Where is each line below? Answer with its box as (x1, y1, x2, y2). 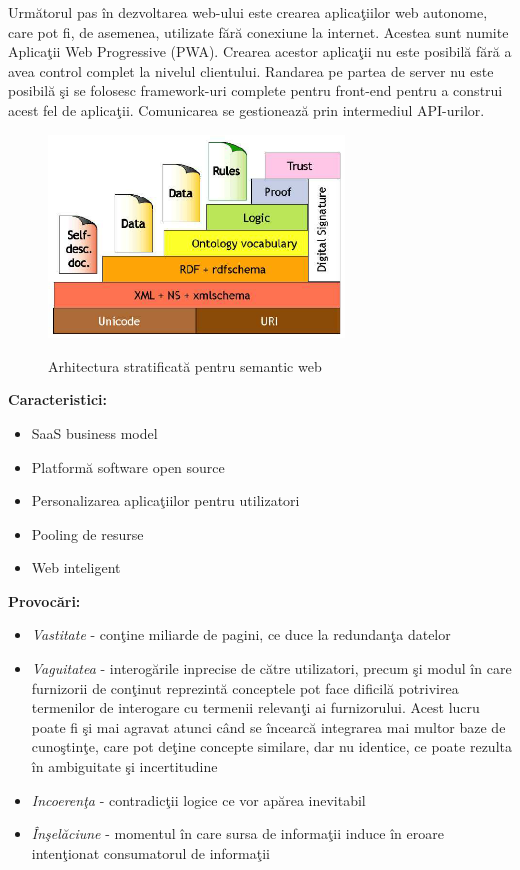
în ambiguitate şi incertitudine (31, 756, 218, 777)
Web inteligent (31, 557, 121, 578)
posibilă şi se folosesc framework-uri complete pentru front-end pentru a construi (8, 80, 503, 101)
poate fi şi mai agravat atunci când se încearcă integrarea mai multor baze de (31, 716, 506, 737)
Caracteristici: (8, 389, 107, 410)
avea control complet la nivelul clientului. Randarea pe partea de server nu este (8, 60, 494, 81)
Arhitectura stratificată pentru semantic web (48, 355, 322, 376)
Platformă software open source (31, 456, 225, 477)
